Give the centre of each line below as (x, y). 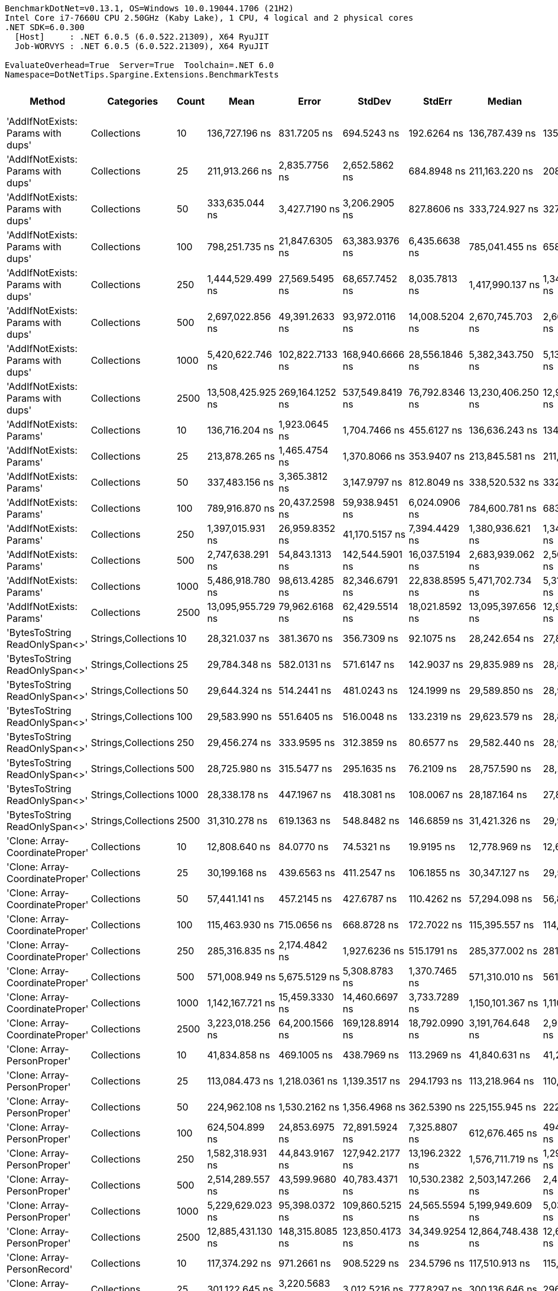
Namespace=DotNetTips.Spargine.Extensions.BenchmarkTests (142, 75)
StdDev (374, 101)
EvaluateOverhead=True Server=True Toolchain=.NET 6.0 (139, 65)
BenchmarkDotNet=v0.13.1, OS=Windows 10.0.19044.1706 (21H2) (149, 8)
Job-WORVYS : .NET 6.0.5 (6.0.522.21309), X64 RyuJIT (142, 46)
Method (48, 101)
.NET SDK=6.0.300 (45, 27)
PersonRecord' (40, 1269)
